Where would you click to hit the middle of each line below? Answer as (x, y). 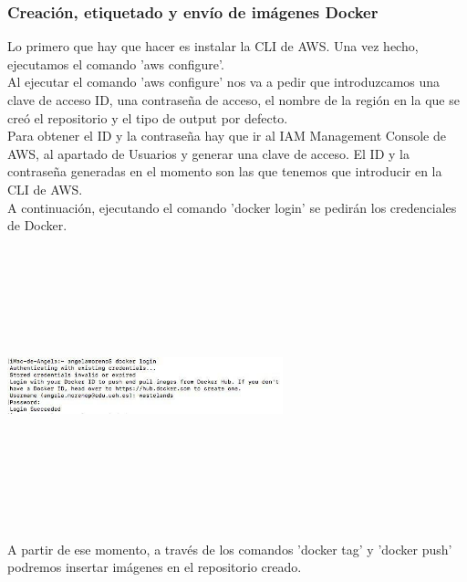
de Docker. (37, 225)
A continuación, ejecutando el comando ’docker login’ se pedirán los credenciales (232, 207)
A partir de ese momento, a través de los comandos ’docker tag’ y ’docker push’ (230, 549)
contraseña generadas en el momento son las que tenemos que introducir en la (225, 171)
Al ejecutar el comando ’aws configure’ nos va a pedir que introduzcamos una (224, 82)
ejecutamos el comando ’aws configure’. (116, 63)
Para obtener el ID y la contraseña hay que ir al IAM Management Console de (227, 136)
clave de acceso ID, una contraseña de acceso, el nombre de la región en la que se (233, 100)
